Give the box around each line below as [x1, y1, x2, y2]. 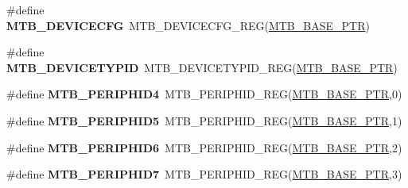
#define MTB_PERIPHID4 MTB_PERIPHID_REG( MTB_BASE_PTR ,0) [6, 86, 402, 102]
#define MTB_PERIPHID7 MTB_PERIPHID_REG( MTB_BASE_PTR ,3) [6, 166, 402, 182]
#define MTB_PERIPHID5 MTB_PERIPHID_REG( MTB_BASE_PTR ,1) [6, 112, 402, 129]
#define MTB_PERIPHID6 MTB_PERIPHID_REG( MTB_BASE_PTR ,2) [6, 139, 402, 155]
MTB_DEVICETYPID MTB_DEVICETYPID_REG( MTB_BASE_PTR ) [6, 59, 398, 75]
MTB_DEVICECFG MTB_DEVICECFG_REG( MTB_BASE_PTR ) [6, 17, 370, 33]
